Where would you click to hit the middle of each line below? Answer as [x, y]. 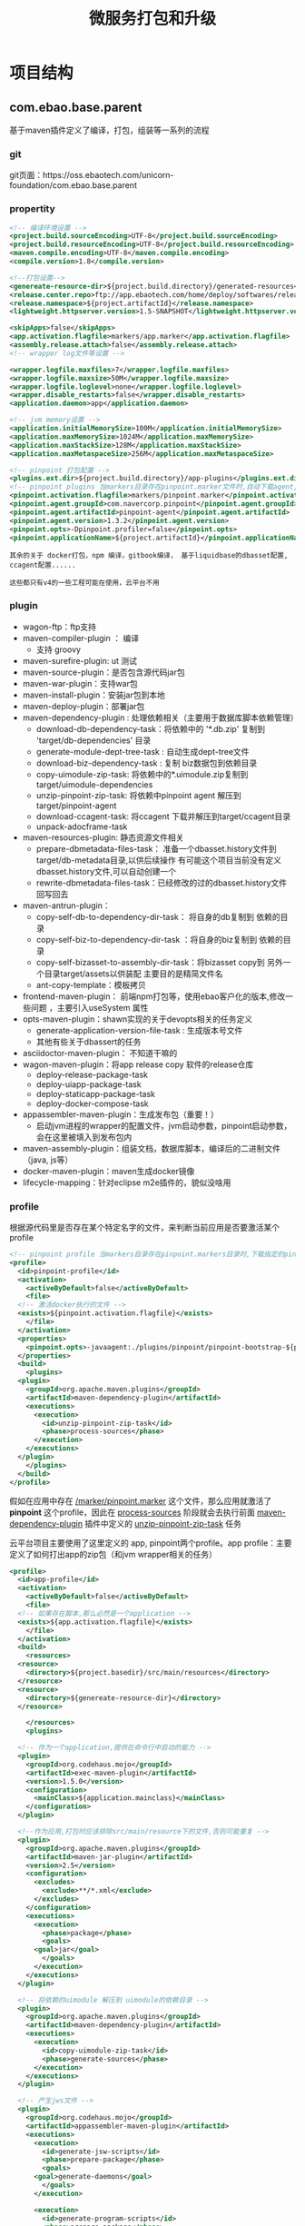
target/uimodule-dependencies [94, 784]
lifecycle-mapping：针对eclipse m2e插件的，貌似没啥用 [127, 1182]
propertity [33, 209]
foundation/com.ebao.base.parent [74, 185]
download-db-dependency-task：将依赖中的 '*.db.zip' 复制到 [151, 728]
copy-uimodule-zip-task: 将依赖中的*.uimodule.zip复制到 [142, 774]
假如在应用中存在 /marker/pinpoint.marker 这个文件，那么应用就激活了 [141, 1500]
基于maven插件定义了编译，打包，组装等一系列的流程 [109, 130]
